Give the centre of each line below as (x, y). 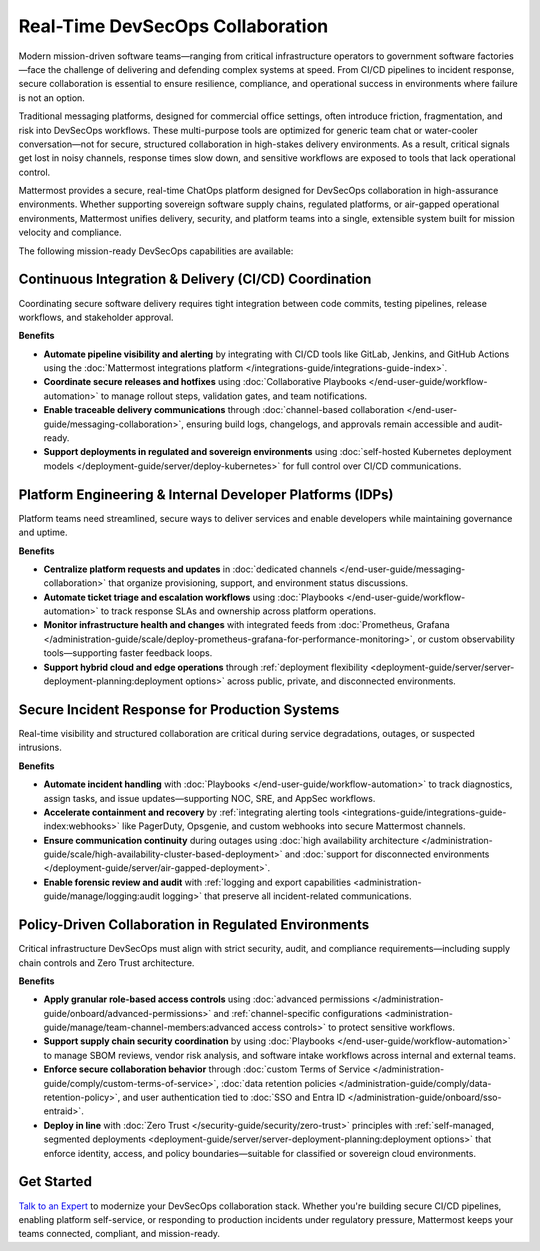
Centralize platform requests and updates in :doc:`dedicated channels (190, 569)
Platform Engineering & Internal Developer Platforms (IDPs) (206, 494)
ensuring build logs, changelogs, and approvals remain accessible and (331, 424)
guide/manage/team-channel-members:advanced (146, 1027)
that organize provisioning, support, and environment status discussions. (258, 583)
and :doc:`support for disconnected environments (387, 854)
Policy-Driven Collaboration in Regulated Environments (194, 925)
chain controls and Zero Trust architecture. (106, 962)
